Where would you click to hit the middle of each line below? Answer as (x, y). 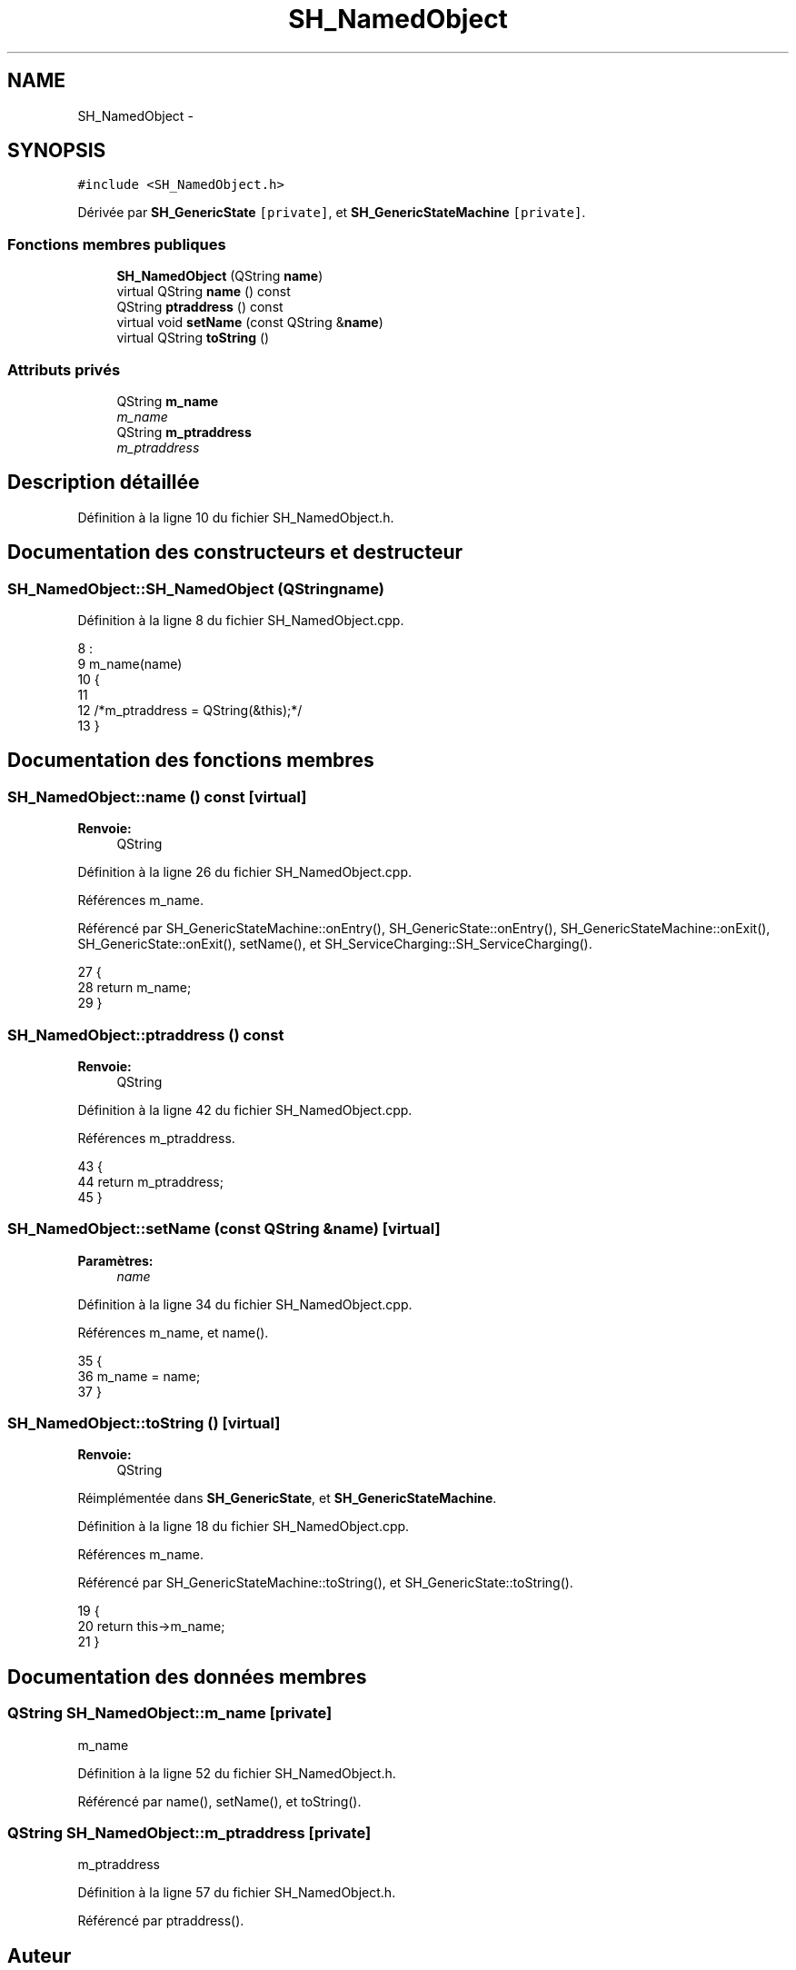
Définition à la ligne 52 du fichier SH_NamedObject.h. (237, 1773)
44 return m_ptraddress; (150, 1181)
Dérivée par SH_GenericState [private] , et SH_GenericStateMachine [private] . (332, 213)
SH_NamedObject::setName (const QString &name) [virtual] (224, 1229)
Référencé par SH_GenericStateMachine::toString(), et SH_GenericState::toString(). (325, 1583)
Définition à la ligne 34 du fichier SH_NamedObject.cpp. (245, 1304)
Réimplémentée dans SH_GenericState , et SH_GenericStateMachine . (287, 1498)
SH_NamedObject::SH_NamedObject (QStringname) (196, 588)
